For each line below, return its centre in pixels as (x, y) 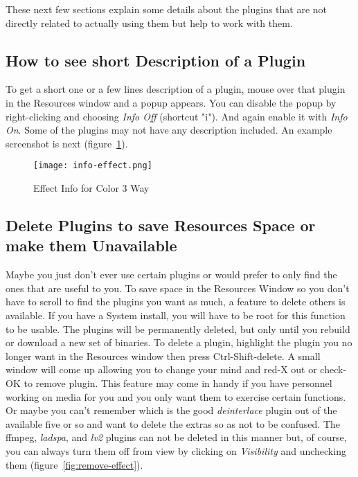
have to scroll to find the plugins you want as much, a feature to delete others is (176, 301)
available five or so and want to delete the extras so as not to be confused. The (173, 423)
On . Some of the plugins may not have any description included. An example (169, 130)
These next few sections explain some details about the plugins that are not (167, 9)
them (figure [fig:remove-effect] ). (74, 464)
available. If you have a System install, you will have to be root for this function (176, 315)
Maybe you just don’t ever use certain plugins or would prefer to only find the (171, 274)
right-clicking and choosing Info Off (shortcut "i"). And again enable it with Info (177, 116)
